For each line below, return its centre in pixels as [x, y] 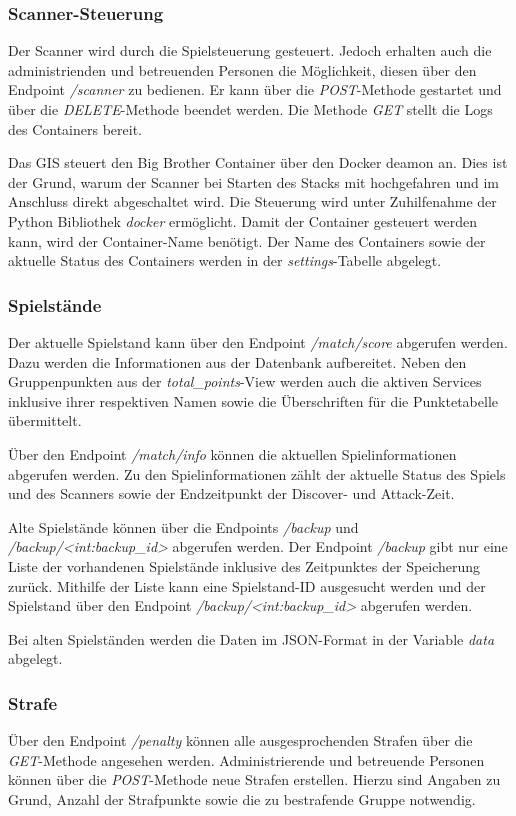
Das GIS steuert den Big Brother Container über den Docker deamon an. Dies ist [258, 162]
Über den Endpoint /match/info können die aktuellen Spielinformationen [232, 453]
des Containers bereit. [75, 128]
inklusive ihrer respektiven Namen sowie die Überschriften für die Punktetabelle [253, 400]
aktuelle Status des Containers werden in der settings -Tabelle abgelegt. [225, 260]
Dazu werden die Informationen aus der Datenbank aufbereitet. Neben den [237, 361]
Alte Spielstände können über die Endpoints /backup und [183, 526]
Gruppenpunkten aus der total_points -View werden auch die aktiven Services [245, 381]
